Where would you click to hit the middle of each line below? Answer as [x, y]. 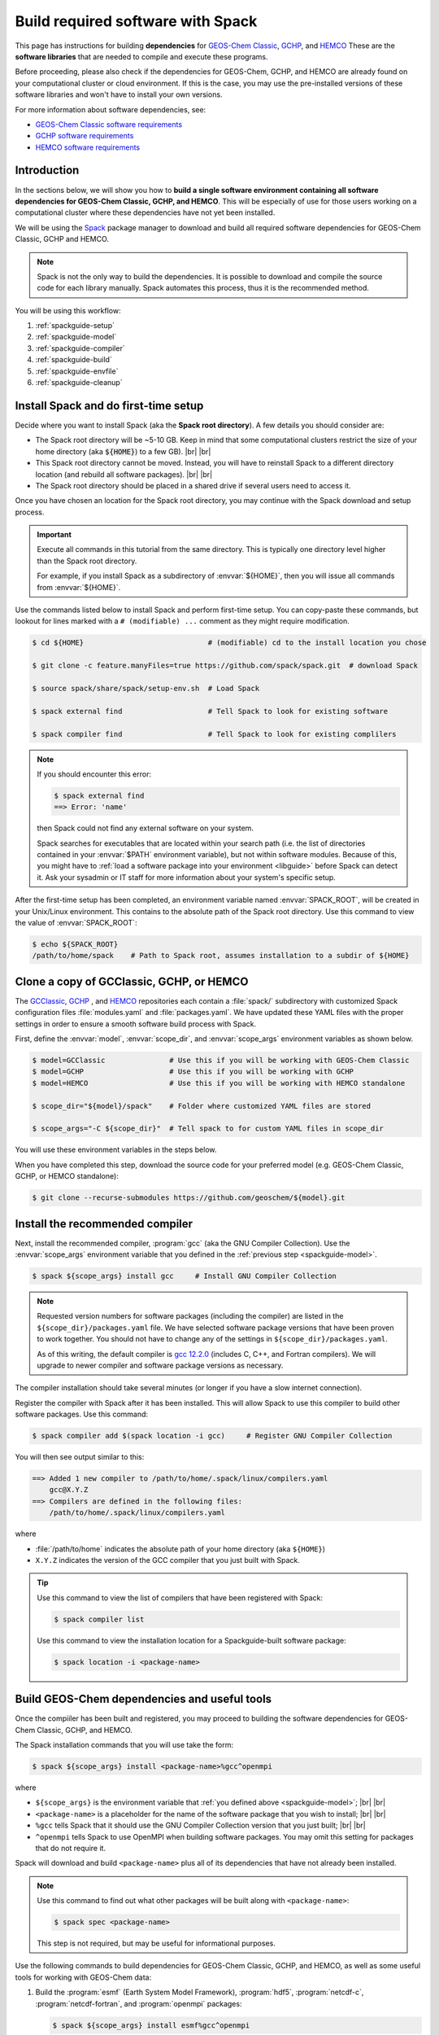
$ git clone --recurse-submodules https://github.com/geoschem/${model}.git [189, 1198]
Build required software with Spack [136, 21]
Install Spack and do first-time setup [109, 406]
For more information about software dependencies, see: [111, 109]
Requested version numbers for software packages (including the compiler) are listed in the [190, 1316]
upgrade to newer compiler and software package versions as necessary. [160, 1365]
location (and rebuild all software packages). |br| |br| [124, 474]
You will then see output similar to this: [80, 1457]
